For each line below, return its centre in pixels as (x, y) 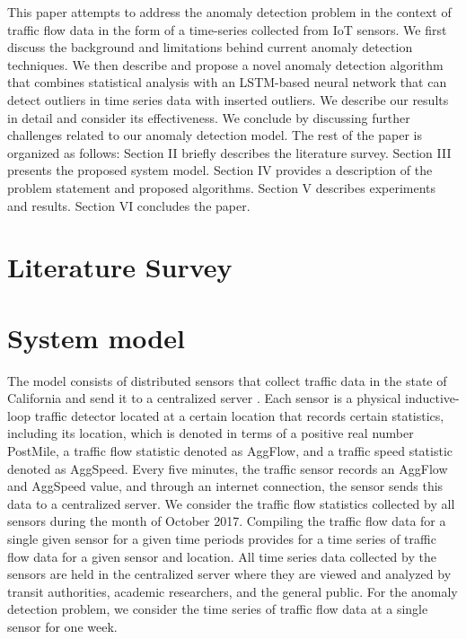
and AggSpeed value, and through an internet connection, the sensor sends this (225, 486)
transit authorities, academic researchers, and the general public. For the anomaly (233, 591)
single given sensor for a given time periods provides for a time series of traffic (222, 538)
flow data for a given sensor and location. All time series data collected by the (222, 556)
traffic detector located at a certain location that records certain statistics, (239, 415)
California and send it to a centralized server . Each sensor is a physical (204, 398)
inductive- (432, 398)
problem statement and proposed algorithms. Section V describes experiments (222, 187)
